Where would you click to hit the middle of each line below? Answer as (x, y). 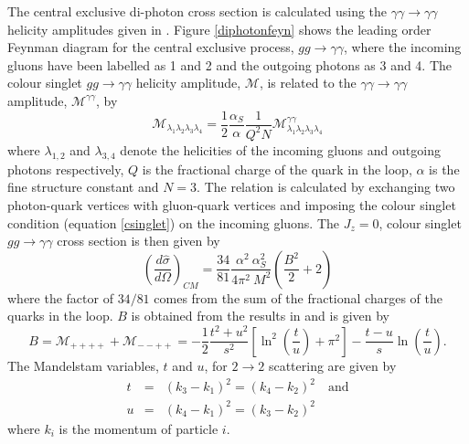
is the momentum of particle (139, 428)
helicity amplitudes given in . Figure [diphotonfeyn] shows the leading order (219, 29)
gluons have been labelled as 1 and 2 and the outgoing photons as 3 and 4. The (230, 64)
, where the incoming (402, 47)
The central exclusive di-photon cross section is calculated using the (197, 11)
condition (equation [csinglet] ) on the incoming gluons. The (174, 222)
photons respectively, (66, 169)
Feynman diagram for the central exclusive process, (151, 47)
